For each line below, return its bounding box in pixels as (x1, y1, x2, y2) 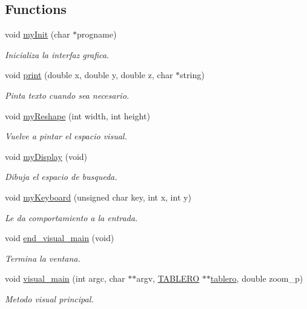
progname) (77, 28, 117, 41)
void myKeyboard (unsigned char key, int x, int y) (5, 190, 191, 203)
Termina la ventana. (5, 251, 81, 264)
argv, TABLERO (136, 272, 200, 285)
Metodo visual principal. (5, 292, 94, 305)
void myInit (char (5, 28, 70, 41)
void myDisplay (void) (5, 150, 88, 162)
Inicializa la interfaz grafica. (5, 48, 110, 61)
